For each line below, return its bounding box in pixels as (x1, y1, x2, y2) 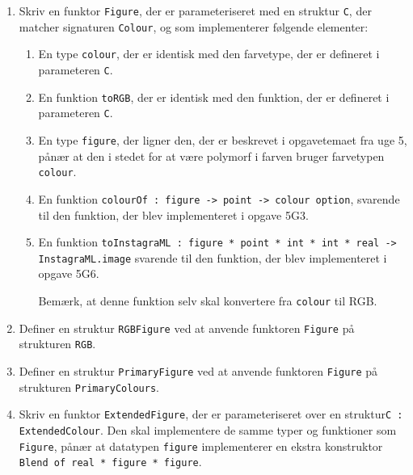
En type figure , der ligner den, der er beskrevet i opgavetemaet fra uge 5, (38, 131, 407, 148)
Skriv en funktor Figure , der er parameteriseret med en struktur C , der (19, 2, 372, 19)
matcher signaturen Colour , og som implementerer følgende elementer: (19, 18, 369, 35)
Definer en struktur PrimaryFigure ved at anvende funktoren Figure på (19, 362, 378, 379)
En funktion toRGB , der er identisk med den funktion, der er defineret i (38, 88, 390, 105)
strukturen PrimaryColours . (19, 378, 159, 395)
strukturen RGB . (19, 335, 96, 352)
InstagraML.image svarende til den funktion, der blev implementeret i (38, 249, 387, 266)
